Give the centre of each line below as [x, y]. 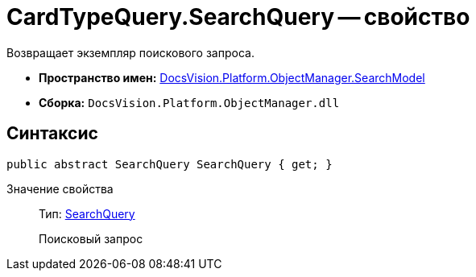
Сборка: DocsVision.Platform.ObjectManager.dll [189, 102]
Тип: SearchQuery [87, 213]
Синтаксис [52, 134]
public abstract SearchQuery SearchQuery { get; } [170, 164]
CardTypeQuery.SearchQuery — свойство [238, 17]
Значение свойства [60, 188]
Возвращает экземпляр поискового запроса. [130, 52]
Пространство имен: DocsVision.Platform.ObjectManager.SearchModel [232, 77]
